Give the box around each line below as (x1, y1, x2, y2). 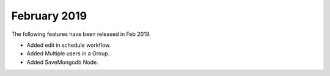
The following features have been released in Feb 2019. (11, 30, 151, 38)
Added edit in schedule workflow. (26, 41, 111, 49)
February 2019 (11, 9, 87, 22)
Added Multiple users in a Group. (26, 50, 110, 57)
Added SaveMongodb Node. (26, 58, 98, 66)
